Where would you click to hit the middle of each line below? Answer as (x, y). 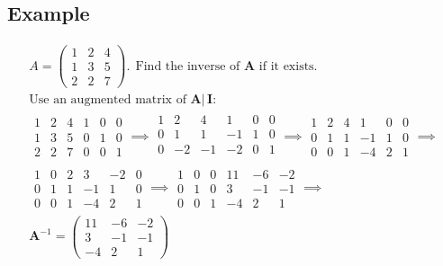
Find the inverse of (188, 66)
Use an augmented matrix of (108, 100)
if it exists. (288, 66)
